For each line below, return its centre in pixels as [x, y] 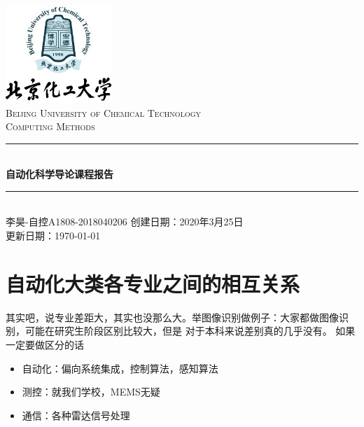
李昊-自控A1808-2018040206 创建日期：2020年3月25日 [125, 222]
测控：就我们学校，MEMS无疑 [91, 392]
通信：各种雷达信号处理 [76, 415]
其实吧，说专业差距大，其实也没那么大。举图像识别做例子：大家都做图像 [172, 317]
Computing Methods [50, 126]
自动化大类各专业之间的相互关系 [153, 283]
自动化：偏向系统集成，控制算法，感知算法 [120, 368]
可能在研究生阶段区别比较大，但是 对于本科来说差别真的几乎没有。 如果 [190, 331]
